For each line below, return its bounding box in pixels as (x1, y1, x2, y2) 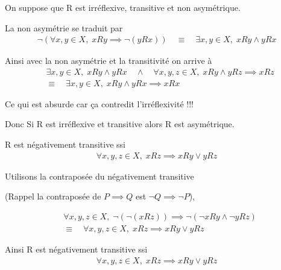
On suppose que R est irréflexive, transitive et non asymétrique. (5, 1, 241, 13)
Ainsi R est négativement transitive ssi (5, 242, 148, 255)
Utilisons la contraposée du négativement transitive (5, 169, 194, 182)
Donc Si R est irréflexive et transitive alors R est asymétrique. (5, 118, 235, 130)
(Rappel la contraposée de (5, 190, 101, 202)
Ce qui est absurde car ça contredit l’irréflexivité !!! (5, 97, 194, 110)
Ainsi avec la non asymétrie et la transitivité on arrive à (5, 54, 212, 67)
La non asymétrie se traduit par (5, 21, 123, 34)
